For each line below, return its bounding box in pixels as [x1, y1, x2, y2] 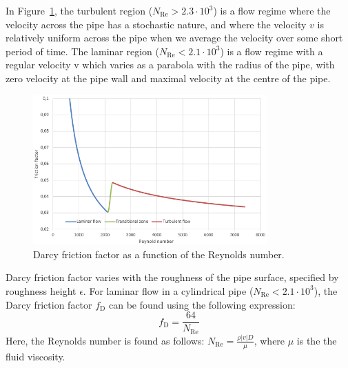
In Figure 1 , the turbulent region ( [6, 3, 153, 17]
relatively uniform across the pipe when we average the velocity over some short [6, 30, 343, 45]
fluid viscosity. [6, 349, 65, 363]
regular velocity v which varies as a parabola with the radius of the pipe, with [6, 57, 335, 72]
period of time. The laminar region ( [6, 43, 159, 58]
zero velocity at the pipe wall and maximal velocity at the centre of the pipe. [6, 70, 331, 85]
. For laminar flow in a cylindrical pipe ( [83, 283, 254, 298]
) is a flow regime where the [213, 3, 331, 17]
